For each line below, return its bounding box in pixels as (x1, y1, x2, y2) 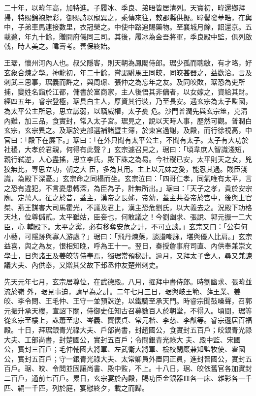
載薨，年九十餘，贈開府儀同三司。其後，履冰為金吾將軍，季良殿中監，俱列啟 (4, 31, 252, 41)
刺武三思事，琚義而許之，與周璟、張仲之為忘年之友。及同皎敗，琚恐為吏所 (4, 77, 245, 87)
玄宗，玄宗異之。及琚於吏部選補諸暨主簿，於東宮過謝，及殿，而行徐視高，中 (4, 125, 252, 135)
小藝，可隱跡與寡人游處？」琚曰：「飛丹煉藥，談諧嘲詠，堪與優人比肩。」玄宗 (4, 231, 252, 241)
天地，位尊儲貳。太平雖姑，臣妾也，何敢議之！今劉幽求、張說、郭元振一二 (4, 212, 245, 222)
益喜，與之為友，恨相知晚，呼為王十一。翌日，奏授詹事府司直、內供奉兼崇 (4, 241, 245, 251)
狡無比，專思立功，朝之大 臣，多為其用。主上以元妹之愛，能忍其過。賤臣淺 (4, 163, 248, 174)
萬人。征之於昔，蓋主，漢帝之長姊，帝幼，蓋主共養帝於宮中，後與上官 (24, 192, 252, 203)
